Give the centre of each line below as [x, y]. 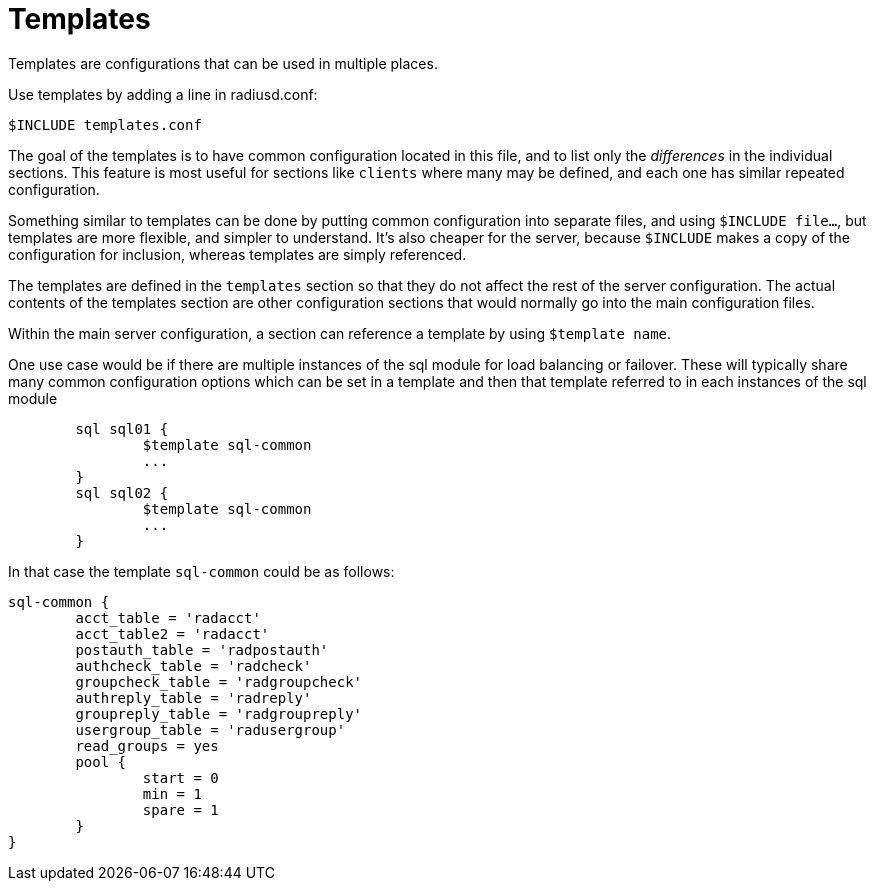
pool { [101, 761]
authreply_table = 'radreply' [193, 697]
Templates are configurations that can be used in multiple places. [223, 63]
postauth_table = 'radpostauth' [202, 649]
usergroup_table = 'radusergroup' [210, 729]
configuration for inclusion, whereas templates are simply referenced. [237, 254]
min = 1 [172, 793]
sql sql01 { [122, 428]
